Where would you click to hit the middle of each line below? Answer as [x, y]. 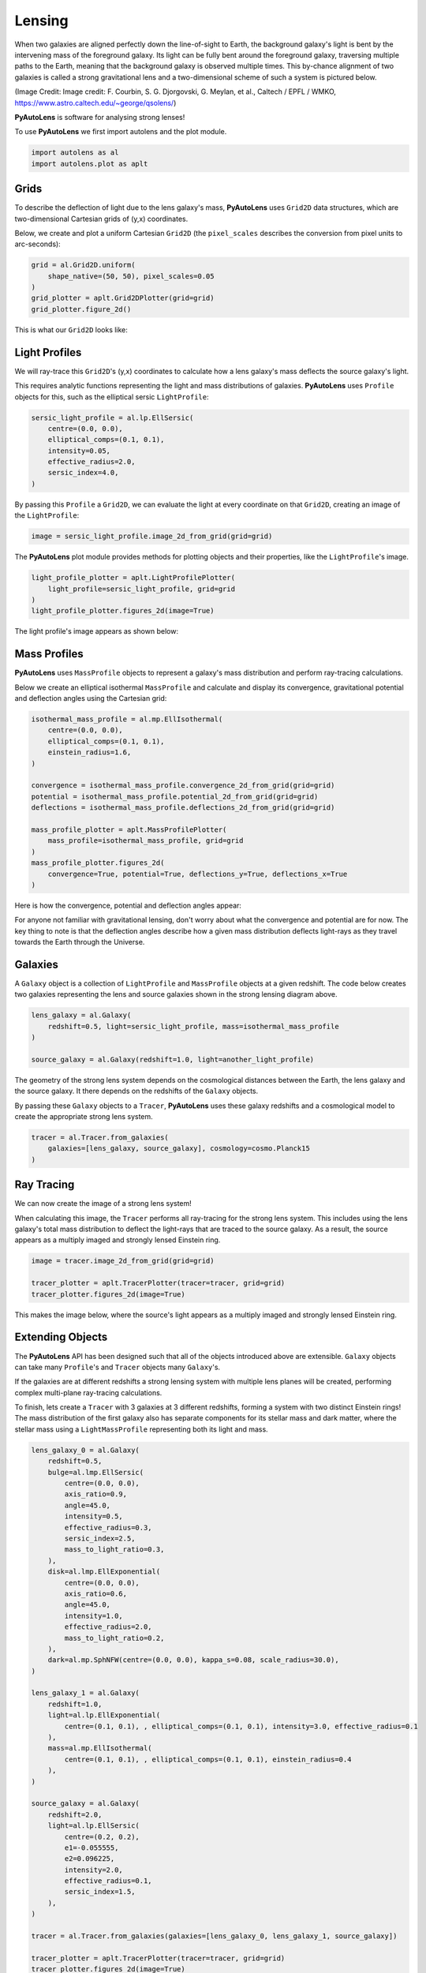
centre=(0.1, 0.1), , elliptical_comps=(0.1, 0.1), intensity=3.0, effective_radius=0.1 [241, 1726]
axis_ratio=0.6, [96, 1593]
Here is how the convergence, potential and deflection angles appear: [128, 905]
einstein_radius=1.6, [90, 753]
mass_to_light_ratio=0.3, [114, 1550]
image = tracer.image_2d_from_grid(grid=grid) [123, 1261]
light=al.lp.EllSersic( [93, 1826]
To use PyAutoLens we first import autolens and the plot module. [121, 132]
